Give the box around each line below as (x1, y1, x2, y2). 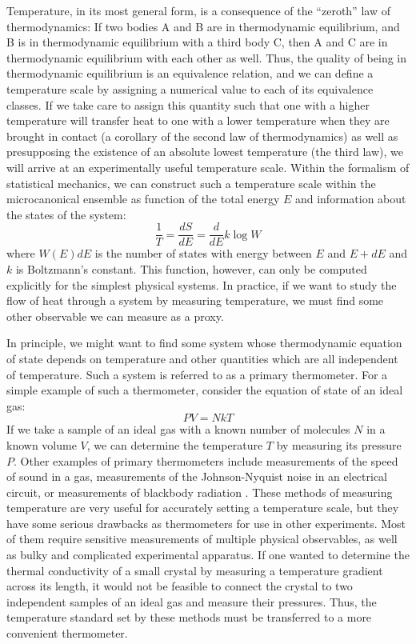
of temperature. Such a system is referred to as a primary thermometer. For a (6, 366, 388, 382)
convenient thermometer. (6, 625, 128, 642)
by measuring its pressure (276, 436, 402, 453)
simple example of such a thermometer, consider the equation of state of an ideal (6, 382, 403, 398)
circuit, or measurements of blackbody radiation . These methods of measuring (6, 483, 393, 500)
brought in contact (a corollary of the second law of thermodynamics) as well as (6, 127, 398, 144)
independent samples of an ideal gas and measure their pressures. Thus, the (6, 593, 377, 610)
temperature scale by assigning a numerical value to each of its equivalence (6, 80, 374, 97)
